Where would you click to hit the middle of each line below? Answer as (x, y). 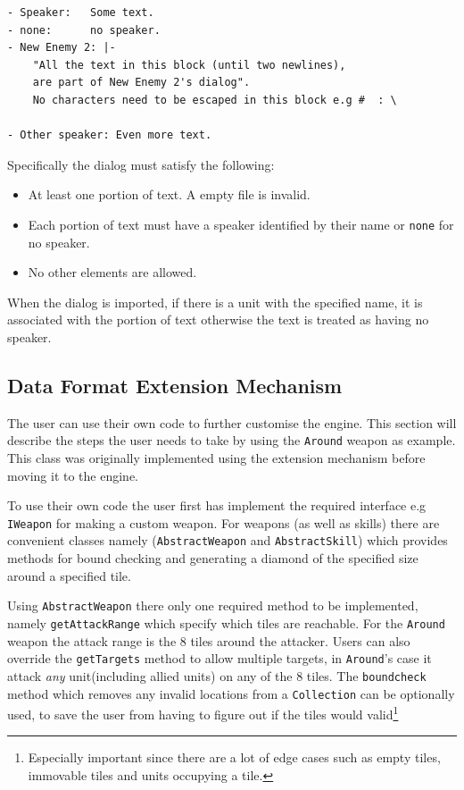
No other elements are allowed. (112, 272)
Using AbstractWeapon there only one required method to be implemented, (213, 605)
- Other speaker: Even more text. (110, 135)
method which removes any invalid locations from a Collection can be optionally (231, 693)
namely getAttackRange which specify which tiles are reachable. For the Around (226, 622)
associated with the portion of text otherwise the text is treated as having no (218, 319)
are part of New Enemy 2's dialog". (141, 83)
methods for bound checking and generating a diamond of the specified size (213, 558)
